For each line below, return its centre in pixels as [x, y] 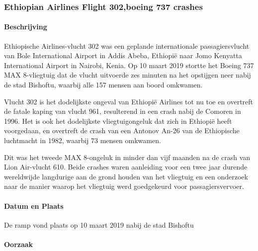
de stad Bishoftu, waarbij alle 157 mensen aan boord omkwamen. [103, 85]
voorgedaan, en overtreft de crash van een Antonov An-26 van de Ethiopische [122, 130]
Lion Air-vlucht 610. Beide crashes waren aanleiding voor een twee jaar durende [126, 167]
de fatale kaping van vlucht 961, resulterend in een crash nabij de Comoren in [123, 111]
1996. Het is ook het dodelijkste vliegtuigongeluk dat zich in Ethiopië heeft [118, 121]
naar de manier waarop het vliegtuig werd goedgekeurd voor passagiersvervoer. [124, 186]
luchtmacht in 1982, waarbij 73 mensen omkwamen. [83, 140]
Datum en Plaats [34, 206]
